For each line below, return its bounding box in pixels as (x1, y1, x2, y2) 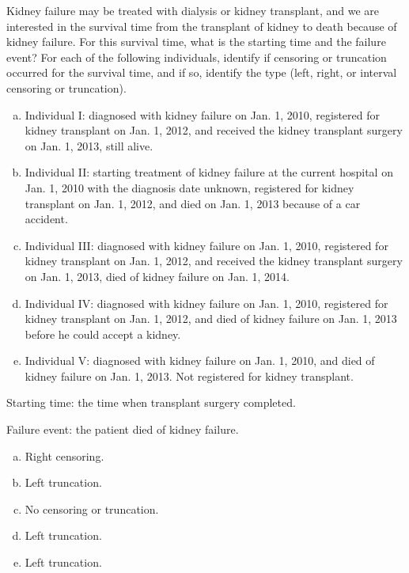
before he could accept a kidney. (25, 325, 181, 342)
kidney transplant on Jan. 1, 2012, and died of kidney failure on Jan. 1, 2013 (25, 310, 397, 327)
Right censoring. (25, 447, 104, 464)
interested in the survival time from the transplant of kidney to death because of (6, 17, 397, 34)
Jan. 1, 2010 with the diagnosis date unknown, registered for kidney (25, 179, 354, 195)
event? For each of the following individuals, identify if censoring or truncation (6, 48, 387, 65)
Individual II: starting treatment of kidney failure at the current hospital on (25, 164, 393, 180)
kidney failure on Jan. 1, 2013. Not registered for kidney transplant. (25, 367, 354, 384)
